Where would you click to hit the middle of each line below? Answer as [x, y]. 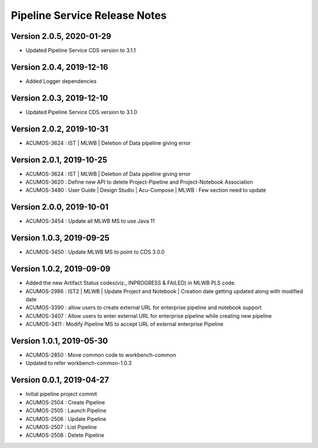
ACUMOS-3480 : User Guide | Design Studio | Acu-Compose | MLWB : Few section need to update [146, 190]
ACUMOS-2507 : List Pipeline [61, 427]
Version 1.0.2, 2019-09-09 [61, 269]
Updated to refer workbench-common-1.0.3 [79, 363]
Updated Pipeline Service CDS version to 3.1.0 [82, 112]
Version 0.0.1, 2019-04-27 [60, 380]
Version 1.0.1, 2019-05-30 [59, 341]
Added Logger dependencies [61, 81]
